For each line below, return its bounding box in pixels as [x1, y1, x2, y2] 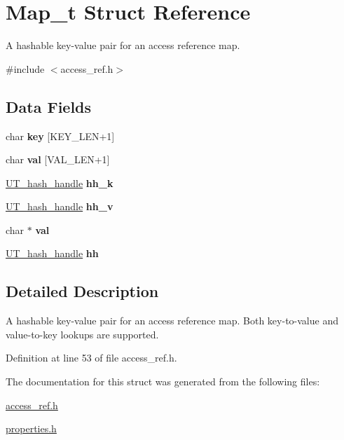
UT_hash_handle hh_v [6, 199, 113, 214]
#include [6, 61, 45, 76]
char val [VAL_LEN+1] [6, 152, 110, 167]
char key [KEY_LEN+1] [6, 128, 115, 143]
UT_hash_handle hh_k [6, 175, 113, 190]
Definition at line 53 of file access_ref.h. [6, 350, 177, 365]
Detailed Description [6, 280, 159, 302]
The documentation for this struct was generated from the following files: [6, 374, 320, 389]
